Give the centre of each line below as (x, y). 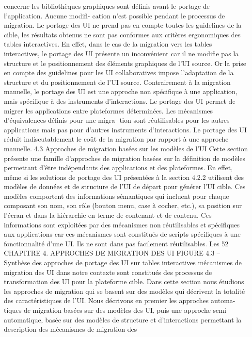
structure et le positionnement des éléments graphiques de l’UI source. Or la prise (125, 63)
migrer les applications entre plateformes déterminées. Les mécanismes (108, 110)
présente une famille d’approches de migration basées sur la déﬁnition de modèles (125, 158)
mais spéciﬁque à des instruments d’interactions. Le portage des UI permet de (120, 101)
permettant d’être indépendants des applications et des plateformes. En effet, (118, 168)
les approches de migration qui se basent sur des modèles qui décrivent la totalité (125, 291)
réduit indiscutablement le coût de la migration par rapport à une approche (116, 139)
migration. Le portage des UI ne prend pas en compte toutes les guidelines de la (123, 25)
